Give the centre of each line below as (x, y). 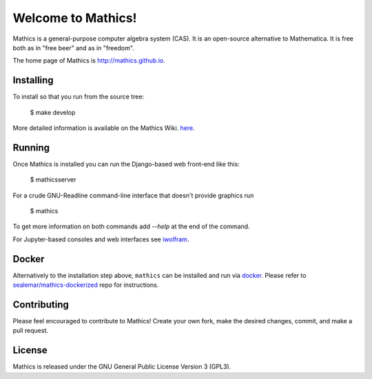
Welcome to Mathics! (75, 18)
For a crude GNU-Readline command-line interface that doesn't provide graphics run (133, 195)
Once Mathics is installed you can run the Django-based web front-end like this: (126, 164)
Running (31, 148)
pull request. (30, 331)
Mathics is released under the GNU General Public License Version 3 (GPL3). (122, 367)
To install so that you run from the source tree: (79, 97)
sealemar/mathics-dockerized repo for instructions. (86, 285)
